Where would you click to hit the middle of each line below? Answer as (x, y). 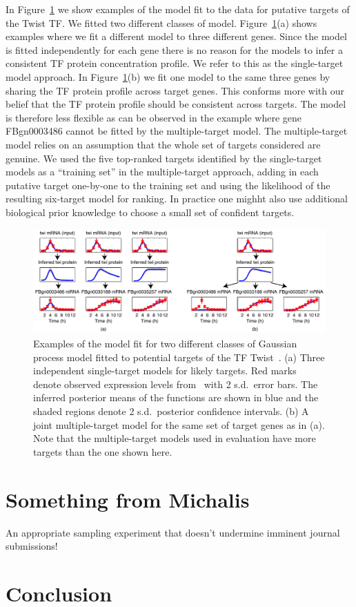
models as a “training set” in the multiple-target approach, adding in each (162, 172)
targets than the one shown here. (103, 451)
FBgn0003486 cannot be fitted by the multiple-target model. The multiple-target (177, 131)
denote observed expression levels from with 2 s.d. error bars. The (176, 384)
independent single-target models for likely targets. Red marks (165, 370)
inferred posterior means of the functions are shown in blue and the (176, 397)
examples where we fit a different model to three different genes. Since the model (176, 36)
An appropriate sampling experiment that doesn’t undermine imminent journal (173, 532)
